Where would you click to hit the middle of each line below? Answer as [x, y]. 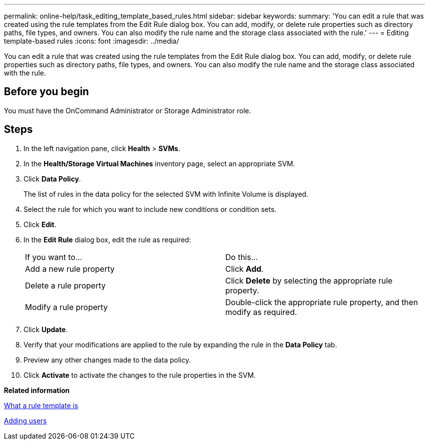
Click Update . [46, 329]
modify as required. [261, 312]
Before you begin [47, 92]
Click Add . [245, 269]
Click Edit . [40, 224]
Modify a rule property [66, 307]
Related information [37, 390]
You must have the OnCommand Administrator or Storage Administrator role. [128, 110]
